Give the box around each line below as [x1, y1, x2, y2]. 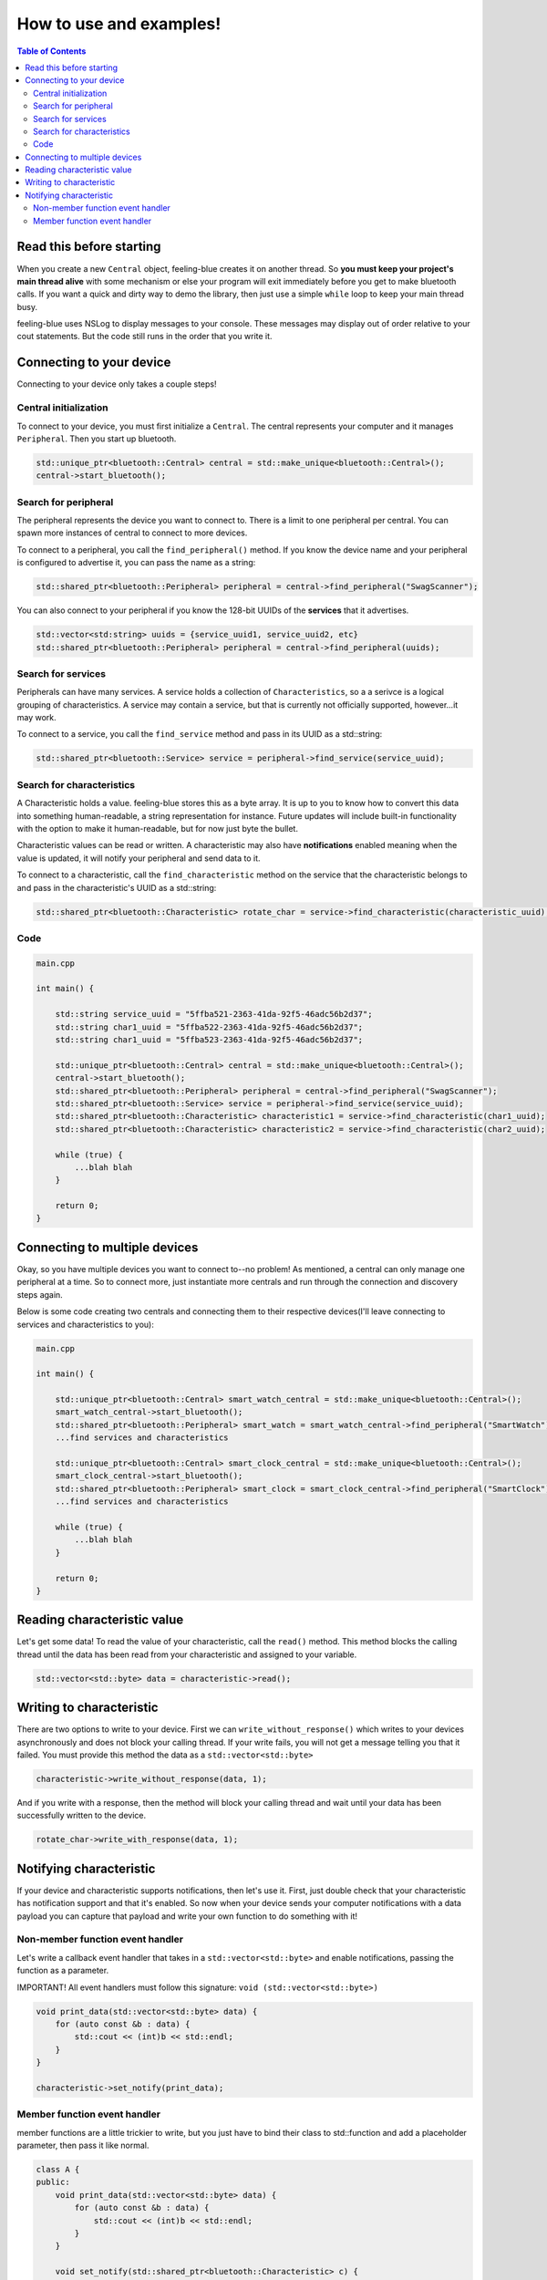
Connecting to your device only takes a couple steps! [16, 378, 217, 389]
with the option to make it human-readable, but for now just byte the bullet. [16, 823, 298, 834]
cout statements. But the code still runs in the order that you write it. [16, 331, 273, 342]
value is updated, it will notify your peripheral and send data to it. [16, 853, 261, 864]
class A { [36, 2164, 80, 2175]
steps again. [16, 1289, 63, 1300]
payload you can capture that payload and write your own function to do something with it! [16, 1911, 358, 1922]
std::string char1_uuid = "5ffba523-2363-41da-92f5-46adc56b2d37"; [55, 1034, 364, 1044]
